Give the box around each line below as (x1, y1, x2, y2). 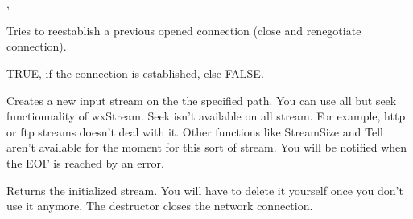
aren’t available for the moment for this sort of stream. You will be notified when (6, 139, 407, 156)
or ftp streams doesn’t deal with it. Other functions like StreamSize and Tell (6, 123, 383, 140)
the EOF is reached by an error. (6, 154, 164, 171)
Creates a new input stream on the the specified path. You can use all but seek (6, 91, 397, 108)
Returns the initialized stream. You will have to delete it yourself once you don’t (6, 181, 403, 198)
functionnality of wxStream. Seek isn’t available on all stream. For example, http (6, 107, 406, 124)
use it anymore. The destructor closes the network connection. (6, 197, 313, 214)
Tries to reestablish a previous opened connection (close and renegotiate (6, 22, 361, 39)
